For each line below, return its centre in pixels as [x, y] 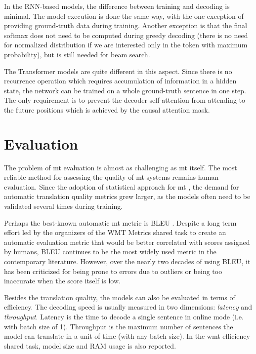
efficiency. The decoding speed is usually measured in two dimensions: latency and [128, 307]
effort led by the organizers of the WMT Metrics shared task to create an [115, 232]
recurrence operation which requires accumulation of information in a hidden [120, 81]
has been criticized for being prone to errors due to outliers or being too [113, 271]
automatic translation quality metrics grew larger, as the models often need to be [127, 196]
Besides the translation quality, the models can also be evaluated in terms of [120, 297]
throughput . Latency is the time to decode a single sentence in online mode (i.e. [124, 316]
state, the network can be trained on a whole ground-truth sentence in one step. [125, 90]
